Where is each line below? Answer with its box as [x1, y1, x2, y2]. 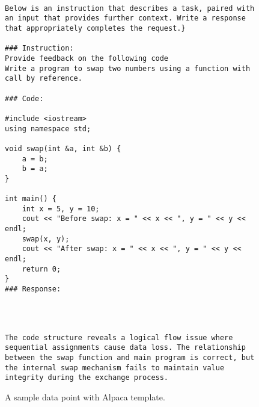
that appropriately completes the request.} [5, 23, 186, 33]
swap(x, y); [22, 234, 70, 243]
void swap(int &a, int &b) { [5, 144, 121, 153]
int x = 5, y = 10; [22, 204, 100, 213]
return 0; [22, 264, 61, 273]
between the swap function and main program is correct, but [5, 353, 255, 362]
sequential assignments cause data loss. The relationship [5, 343, 246, 352]
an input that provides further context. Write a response [5, 14, 246, 23]
